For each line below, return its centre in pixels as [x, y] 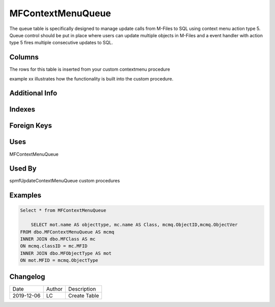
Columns [24, 57]
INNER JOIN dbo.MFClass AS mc [58, 239]
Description [82, 289]
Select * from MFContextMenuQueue [63, 211]
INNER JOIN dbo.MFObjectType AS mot [66, 253]
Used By [23, 169]
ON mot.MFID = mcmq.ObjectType [59, 260]
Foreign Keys [31, 125]
